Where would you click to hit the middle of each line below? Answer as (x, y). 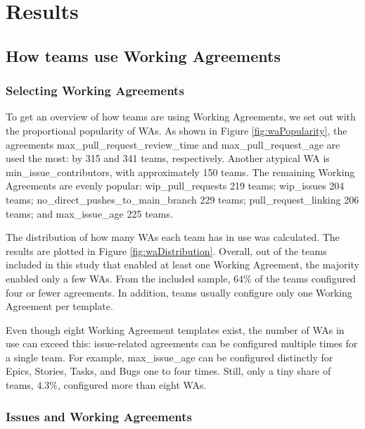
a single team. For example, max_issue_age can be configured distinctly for (169, 357)
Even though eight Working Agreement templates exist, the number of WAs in (175, 329)
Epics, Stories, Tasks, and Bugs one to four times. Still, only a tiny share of (168, 371)
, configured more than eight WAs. (132, 385)
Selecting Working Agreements (95, 91)
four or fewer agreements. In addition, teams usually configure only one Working (179, 292)
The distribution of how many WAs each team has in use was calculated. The (173, 237)
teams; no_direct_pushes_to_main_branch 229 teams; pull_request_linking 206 (182, 199)
